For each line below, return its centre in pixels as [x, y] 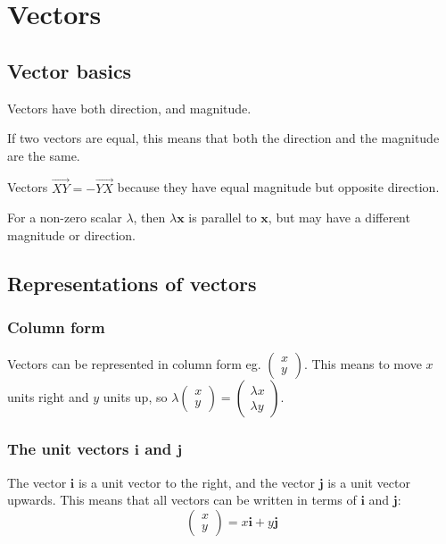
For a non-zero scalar [65, 218]
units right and [48, 397]
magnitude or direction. [71, 234]
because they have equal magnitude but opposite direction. [278, 187]
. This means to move [363, 364]
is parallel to [223, 218]
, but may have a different [339, 218]
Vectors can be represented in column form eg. [134, 364]
